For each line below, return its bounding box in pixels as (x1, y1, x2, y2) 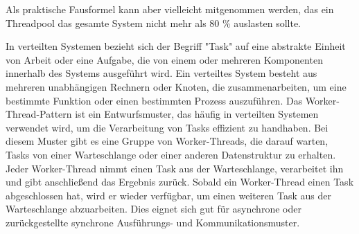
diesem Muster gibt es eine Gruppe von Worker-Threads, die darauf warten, (6, 134, 329, 148)
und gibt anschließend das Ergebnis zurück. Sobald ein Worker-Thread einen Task (6, 174, 354, 189)
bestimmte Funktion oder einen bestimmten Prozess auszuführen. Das (6, 93, 303, 107)
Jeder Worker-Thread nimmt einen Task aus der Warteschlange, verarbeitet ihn (6, 161, 344, 175)
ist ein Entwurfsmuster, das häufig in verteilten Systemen (75, 107, 319, 121)
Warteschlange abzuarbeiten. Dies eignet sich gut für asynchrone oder (6, 201, 301, 216)
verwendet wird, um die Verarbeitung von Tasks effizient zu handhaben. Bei (6, 120, 329, 134)
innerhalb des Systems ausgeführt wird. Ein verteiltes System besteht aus (6, 66, 317, 80)
